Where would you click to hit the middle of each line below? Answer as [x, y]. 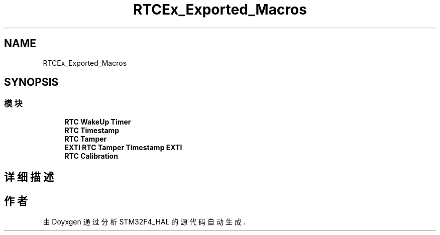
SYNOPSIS [31, 82]
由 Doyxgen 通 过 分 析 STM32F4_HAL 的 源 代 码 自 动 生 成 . [144, 222]
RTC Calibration [91, 156]
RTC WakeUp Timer [98, 122]
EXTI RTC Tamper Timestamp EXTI [123, 147]
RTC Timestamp [92, 130]
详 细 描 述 [29, 177]
